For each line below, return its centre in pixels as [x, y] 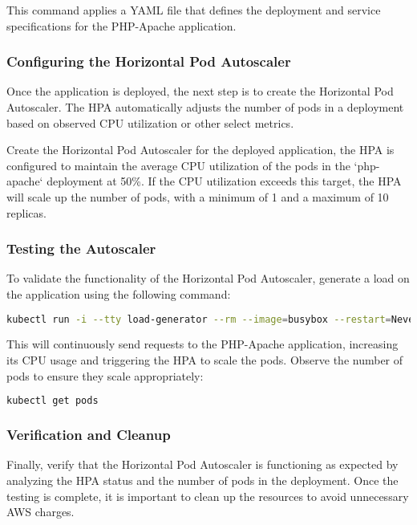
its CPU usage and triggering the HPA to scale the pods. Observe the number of [205, 360]
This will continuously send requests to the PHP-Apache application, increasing [202, 344]
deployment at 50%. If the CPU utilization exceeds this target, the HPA [224, 181]
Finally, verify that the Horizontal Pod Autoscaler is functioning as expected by [202, 464]
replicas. [26, 212]
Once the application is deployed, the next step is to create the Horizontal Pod [200, 91]
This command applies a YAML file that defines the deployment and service [194, 10]
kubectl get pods [53, 401]
